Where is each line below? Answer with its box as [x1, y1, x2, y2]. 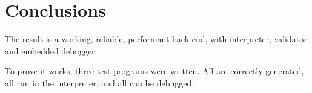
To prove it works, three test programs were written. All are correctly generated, [5, 65, 304, 77]
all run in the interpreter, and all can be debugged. [5, 76, 194, 89]
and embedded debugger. [5, 44, 98, 57]
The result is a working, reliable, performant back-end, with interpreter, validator [5, 33, 307, 45]
